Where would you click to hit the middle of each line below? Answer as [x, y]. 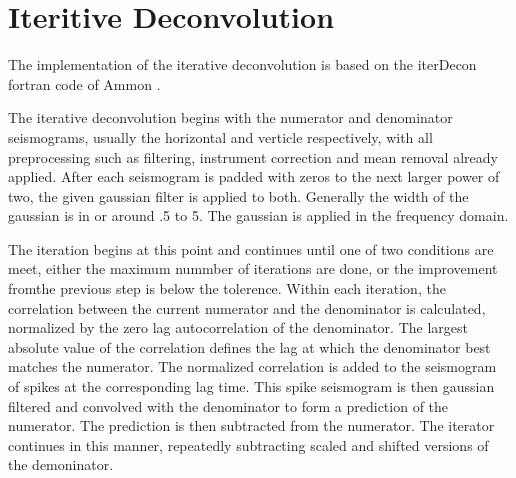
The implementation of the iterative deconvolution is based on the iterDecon [242, 64]
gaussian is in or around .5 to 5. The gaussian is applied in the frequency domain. [258, 215]
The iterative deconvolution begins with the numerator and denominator [230, 117]
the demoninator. [61, 464]
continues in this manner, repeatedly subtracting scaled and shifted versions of [248, 444]
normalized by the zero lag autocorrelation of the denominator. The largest [238, 327]
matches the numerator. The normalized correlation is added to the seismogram [252, 366]
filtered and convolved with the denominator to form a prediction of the [228, 405]
